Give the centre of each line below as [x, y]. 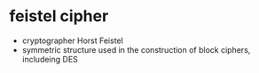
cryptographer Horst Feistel [73, 40]
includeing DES [50, 59]
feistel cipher [59, 16]
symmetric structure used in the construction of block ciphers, [136, 49]
